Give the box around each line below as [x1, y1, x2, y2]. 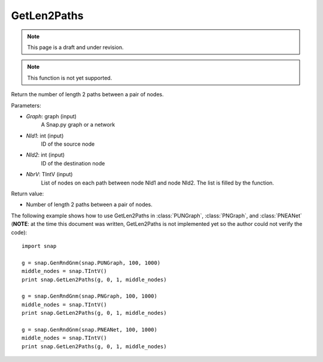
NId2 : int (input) [26, 151, 65, 158]
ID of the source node [41, 140, 95, 148]
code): [11, 229, 28, 236]
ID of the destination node [41, 159, 105, 167]
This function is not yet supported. [27, 74, 112, 81]
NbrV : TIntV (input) [26, 171, 73, 178]
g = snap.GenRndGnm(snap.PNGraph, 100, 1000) [22, 293, 158, 300]
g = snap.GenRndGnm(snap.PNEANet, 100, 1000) [22, 326, 158, 333]
